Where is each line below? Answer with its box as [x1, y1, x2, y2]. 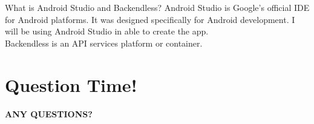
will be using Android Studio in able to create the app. [5, 25, 209, 38]
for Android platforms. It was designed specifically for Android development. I [5, 13, 295, 25]
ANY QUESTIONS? [5, 107, 93, 120]
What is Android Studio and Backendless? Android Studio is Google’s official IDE [5, 1, 310, 13]
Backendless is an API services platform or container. [5, 36, 203, 49]
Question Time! [5, 72, 137, 97]
